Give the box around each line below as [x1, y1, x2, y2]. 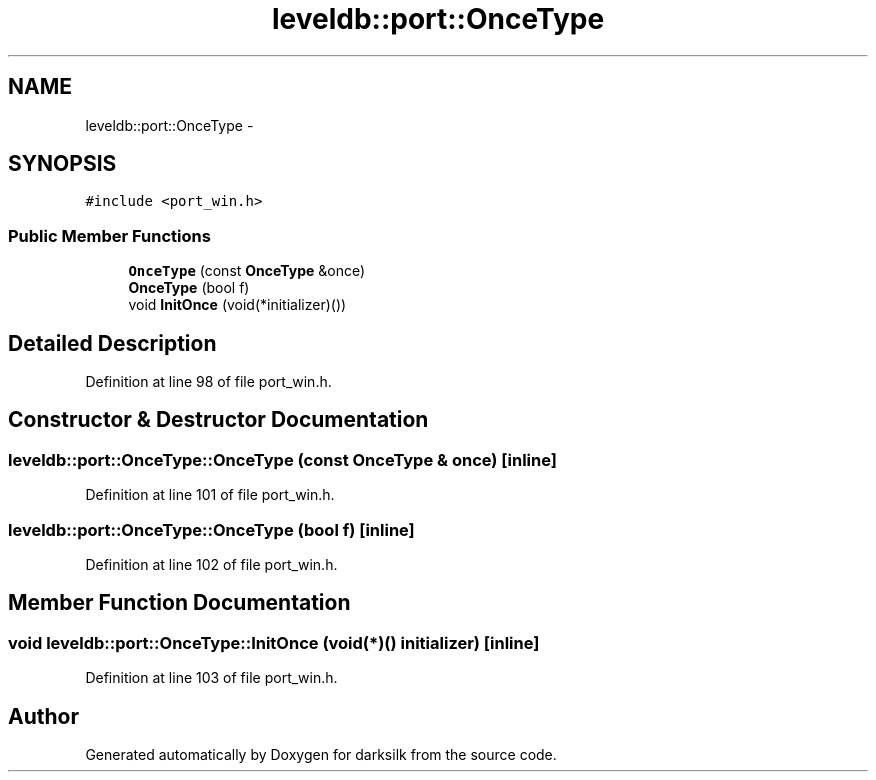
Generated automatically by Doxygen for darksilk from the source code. [85, 746, 557, 764]
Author [8, 703, 79, 729]
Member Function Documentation [8, 590, 351, 616]
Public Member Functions [8, 225, 211, 246]
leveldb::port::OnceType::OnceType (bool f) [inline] [8, 519, 415, 540]
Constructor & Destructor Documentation [8, 407, 429, 433]
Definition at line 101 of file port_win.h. [85, 486, 335, 504]
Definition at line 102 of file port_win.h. [85, 556, 338, 573]
